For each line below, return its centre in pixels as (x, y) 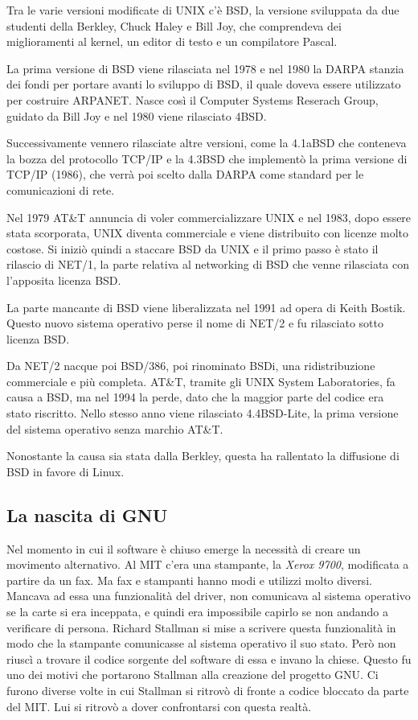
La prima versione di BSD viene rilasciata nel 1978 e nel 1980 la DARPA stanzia (205, 68)
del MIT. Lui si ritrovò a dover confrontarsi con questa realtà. (159, 706)
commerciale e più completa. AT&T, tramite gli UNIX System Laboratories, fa (201, 381)
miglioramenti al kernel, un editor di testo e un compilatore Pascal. (172, 41)
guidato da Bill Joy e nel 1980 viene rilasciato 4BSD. (137, 115)
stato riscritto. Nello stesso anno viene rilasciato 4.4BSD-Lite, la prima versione (203, 413)
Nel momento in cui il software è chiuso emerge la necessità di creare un (184, 548)
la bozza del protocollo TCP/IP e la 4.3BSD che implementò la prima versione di (207, 158)
